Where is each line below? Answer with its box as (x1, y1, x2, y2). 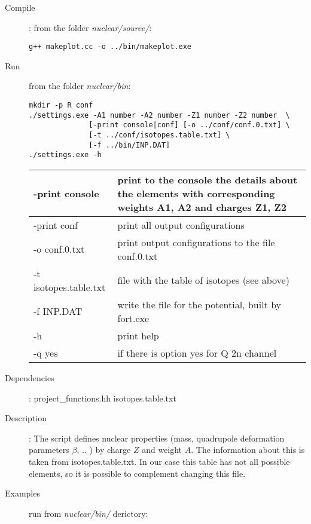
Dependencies (5, 371, 54, 384)
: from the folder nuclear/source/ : (29, 21, 152, 33)
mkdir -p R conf (29, 101, 93, 110)
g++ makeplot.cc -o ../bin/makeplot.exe (29, 42, 192, 51)
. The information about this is (191, 443, 305, 456)
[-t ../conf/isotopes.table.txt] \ (89, 131, 230, 139)
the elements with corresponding (117, 186, 275, 200)
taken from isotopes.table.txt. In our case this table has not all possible (29, 455, 290, 467)
